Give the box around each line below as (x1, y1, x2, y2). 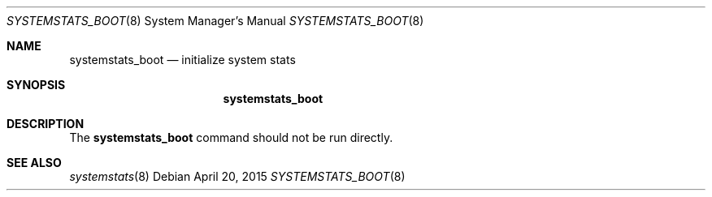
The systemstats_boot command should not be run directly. (69, 131, 393, 144)
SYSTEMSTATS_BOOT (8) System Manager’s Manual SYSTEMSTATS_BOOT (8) (7, 14, 424, 28)
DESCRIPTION (7, 117, 85, 131)
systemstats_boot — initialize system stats (69, 53, 296, 66)
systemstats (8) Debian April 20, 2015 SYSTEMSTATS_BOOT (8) (69, 169, 406, 183)
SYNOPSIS (7, 78, 66, 92)
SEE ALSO (7, 156, 62, 169)
